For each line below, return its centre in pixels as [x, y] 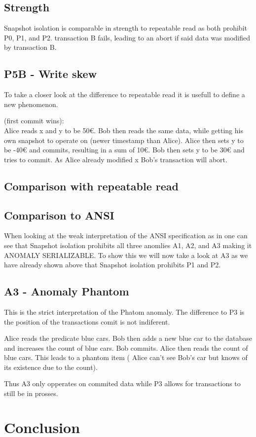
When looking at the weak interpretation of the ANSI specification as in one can [126, 236]
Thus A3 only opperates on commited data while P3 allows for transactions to [122, 383]
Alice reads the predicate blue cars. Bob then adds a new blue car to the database [128, 338]
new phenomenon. [31, 104]
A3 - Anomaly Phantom [67, 291]
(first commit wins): [34, 121]
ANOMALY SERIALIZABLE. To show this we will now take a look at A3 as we [126, 255]
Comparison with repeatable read [91, 186]
